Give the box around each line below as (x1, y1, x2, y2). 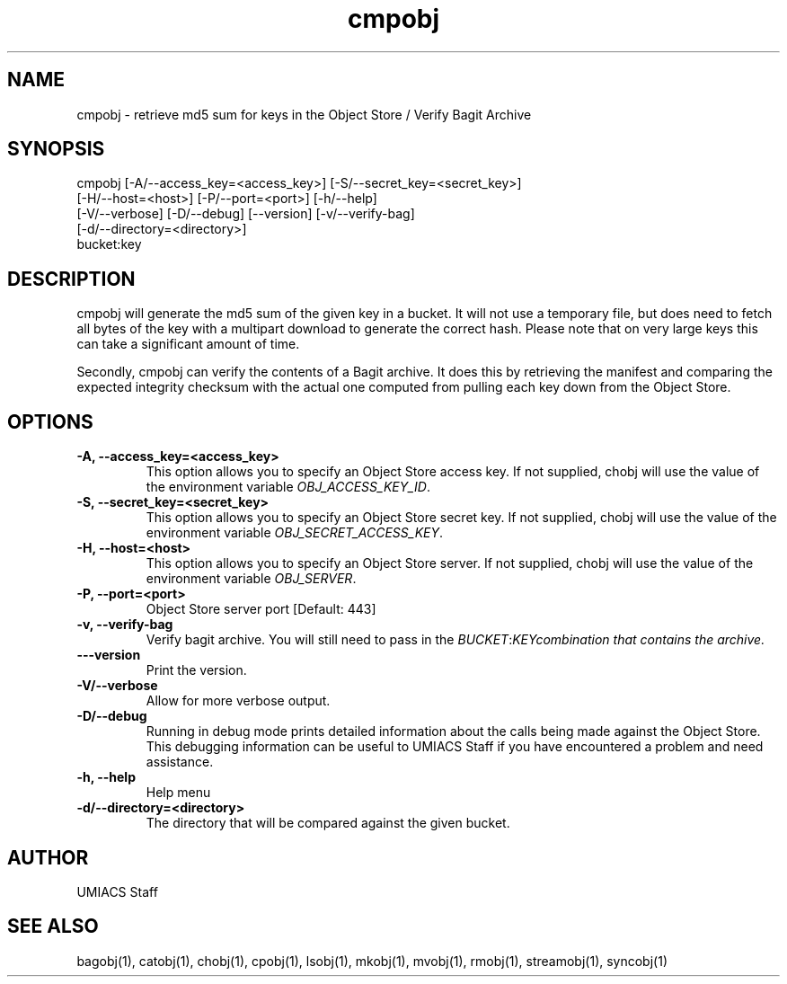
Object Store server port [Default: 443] (146, 601, 376, 617)
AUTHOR (7, 846, 89, 869)
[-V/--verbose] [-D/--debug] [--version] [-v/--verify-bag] (76, 206, 415, 222)
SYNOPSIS (7, 137, 105, 161)
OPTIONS (7, 410, 93, 433)
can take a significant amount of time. (76, 336, 300, 352)
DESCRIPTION (7, 267, 136, 290)
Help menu (146, 785, 211, 801)
